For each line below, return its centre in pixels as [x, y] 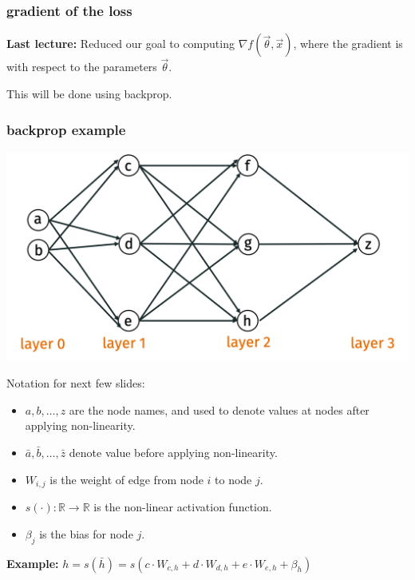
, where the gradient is [348, 44]
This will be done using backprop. [89, 94]
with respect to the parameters [82, 67]
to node [233, 479]
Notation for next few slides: [76, 383]
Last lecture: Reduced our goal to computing [121, 44]
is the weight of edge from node [126, 479]
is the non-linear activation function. [183, 507]
